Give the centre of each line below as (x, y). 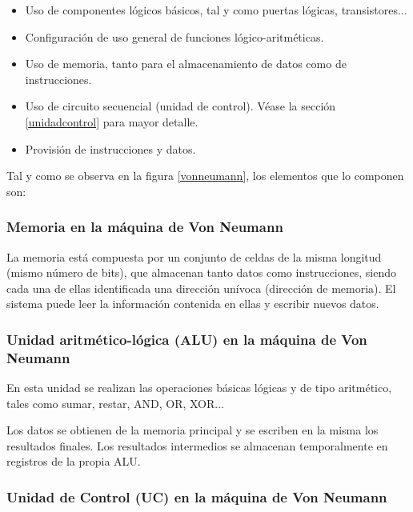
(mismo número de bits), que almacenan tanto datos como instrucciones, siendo (202, 272)
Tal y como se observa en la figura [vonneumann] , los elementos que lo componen (205, 176)
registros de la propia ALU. (74, 461)
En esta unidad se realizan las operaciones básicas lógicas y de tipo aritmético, (199, 388)
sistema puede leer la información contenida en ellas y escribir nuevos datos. (193, 304)
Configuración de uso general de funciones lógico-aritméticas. (174, 36)
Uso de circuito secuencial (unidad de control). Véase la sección (180, 106)
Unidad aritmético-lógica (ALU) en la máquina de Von (187, 339)
